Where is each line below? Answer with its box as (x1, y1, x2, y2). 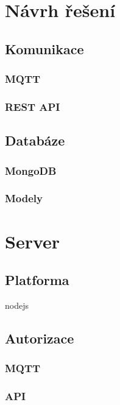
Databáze (5, 131, 65, 150)
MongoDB (5, 163, 57, 178)
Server (5, 228, 60, 253)
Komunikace (5, 39, 84, 58)
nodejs (5, 298, 29, 311)
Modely (5, 191, 43, 206)
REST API (5, 99, 60, 114)
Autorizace (5, 328, 74, 347)
